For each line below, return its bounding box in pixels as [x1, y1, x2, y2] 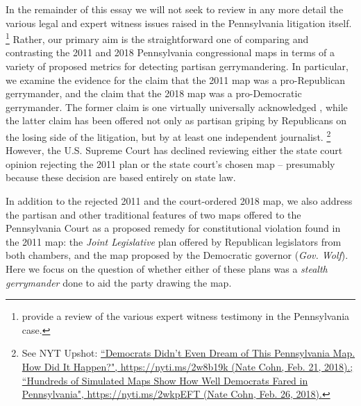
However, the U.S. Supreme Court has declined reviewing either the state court [6, 143, 343, 158]
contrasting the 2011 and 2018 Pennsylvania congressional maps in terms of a [6, 45, 335, 60]
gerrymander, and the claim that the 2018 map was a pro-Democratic [6, 86, 302, 101]
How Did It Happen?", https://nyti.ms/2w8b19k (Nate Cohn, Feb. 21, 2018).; [22, 359, 353, 373]
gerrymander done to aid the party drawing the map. [6, 275, 232, 289]
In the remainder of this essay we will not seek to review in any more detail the [6, 2, 344, 16]
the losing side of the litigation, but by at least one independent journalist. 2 [6, 128, 331, 144]
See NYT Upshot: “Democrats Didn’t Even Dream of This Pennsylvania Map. [22, 346, 355, 360]
